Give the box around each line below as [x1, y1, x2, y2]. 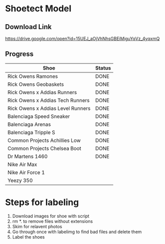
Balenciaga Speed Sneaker [7, 113, 70, 120]
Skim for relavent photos [12, 223, 63, 229]
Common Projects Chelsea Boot [7, 145, 81, 152]
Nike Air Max [7, 161, 37, 168]
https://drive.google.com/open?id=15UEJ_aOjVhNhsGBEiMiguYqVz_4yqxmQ [5, 35, 160, 41]
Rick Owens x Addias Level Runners [7, 105, 91, 111]
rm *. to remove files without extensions [12, 218, 93, 224]
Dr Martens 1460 [7, 153, 48, 160]
